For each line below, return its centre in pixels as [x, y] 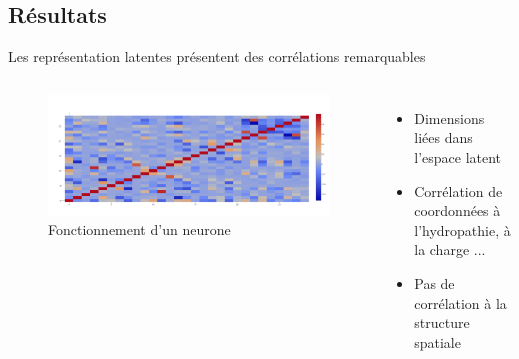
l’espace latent [458, 156]
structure [442, 322]
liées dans [443, 137]
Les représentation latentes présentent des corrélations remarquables [217, 56]
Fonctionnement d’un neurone [139, 229]
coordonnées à [457, 210]
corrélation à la [460, 302]
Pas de [434, 282]
